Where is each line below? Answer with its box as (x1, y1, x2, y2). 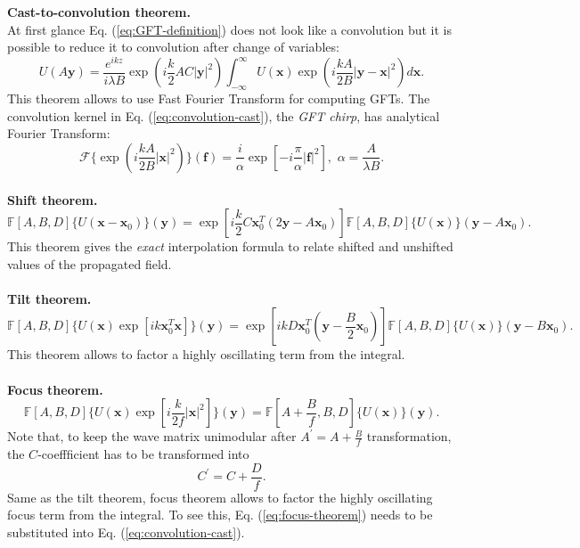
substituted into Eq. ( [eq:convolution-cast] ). (7, 522, 245, 541)
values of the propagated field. (7, 254, 172, 273)
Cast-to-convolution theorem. (7, 3, 191, 20)
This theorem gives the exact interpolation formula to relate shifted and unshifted (7, 237, 453, 256)
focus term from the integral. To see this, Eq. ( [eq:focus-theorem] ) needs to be (7, 505, 433, 524)
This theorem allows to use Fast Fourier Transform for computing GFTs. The (7, 89, 430, 108)
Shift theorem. (7, 190, 98, 209)
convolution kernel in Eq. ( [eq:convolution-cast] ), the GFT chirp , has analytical (7, 106, 440, 125)
